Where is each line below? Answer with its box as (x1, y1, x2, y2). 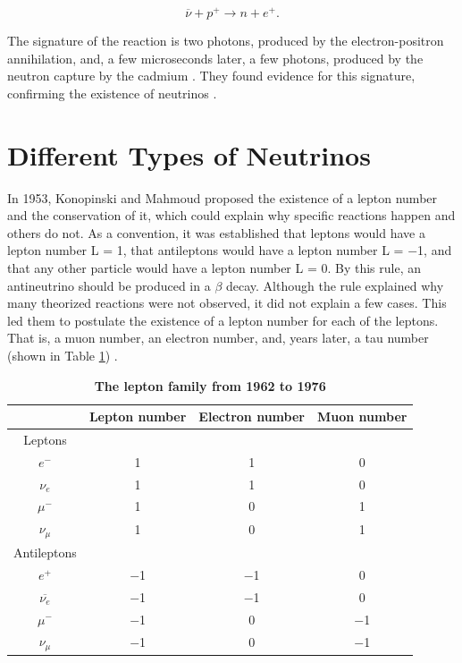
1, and (417, 241, 452, 259)
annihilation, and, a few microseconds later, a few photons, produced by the (7, 48, 424, 67)
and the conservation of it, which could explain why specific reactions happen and (7, 206, 456, 225)
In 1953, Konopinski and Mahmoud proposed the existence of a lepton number (7, 188, 438, 207)
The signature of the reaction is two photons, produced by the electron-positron (7, 31, 444, 50)
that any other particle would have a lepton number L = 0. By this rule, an (7, 258, 422, 276)
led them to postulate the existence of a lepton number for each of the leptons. (7, 310, 439, 329)
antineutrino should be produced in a (7, 276, 211, 294)
